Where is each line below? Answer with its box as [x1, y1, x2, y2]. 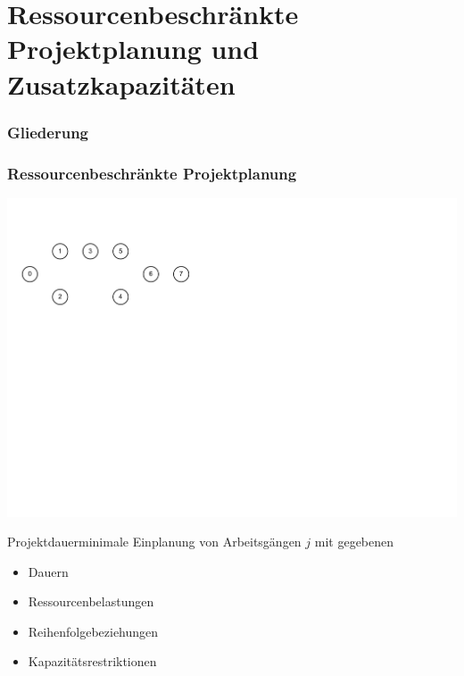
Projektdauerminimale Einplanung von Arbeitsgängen [7, 532, 302, 551]
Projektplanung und [7, 30, 260, 67]
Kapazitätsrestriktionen [28, 652, 157, 671]
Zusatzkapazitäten [7, 65, 236, 102]
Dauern [28, 562, 69, 580]
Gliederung [7, 121, 88, 143]
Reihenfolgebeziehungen [28, 622, 159, 640]
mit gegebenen [314, 532, 394, 551]
